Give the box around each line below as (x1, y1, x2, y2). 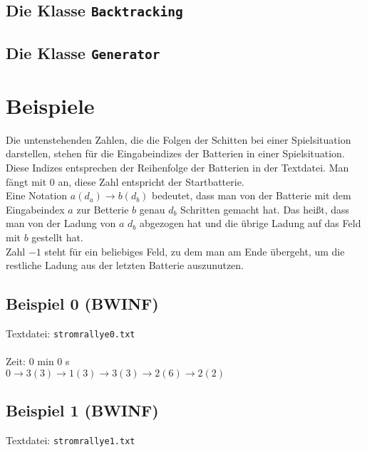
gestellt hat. (31, 230, 83, 244)
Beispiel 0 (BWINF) (6, 293, 159, 315)
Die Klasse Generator (6, 41, 160, 63)
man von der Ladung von (6, 216, 116, 231)
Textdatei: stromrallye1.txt (6, 433, 135, 448)
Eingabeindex (6, 201, 65, 216)
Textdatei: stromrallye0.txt (6, 325, 135, 340)
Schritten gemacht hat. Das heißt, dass (180, 201, 350, 216)
